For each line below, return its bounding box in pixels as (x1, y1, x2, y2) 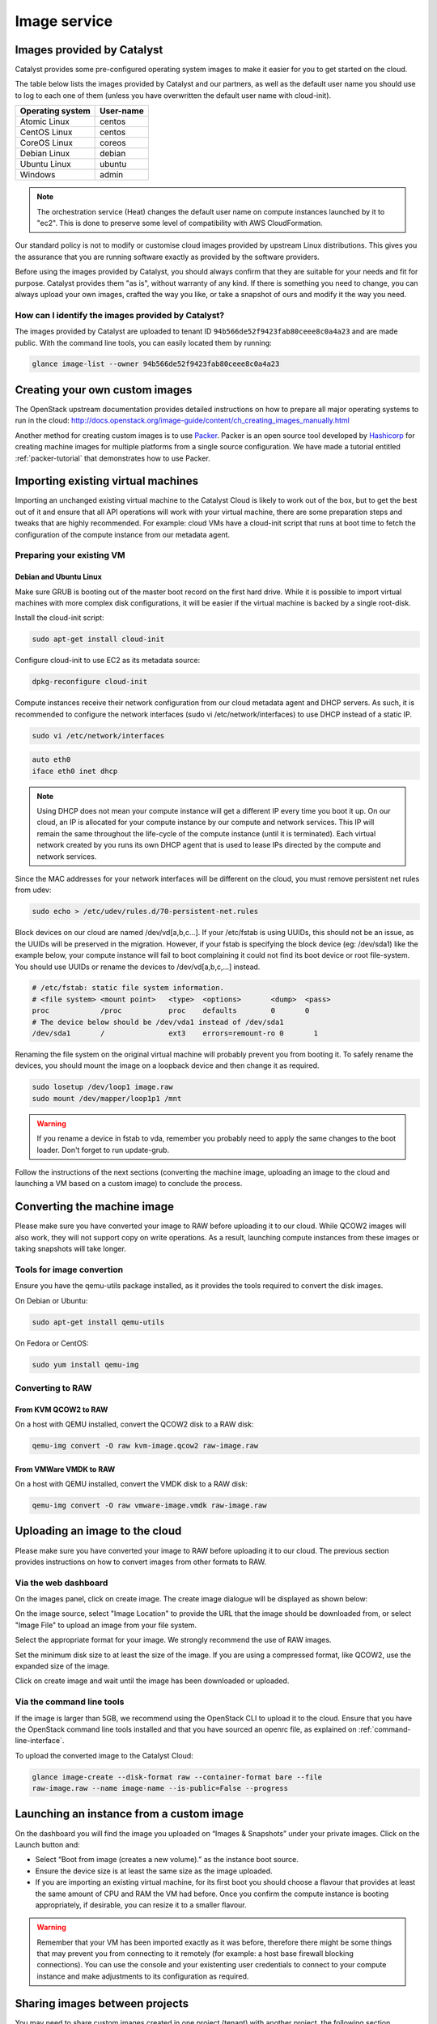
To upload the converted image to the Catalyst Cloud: (15, 1750, 193, 1760)
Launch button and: (15, 1839, 80, 1849)
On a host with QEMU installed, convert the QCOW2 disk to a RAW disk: (15, 1419, 254, 1429)
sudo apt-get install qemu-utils (32, 1317, 165, 1327)
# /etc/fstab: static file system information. (32, 984, 224, 993)
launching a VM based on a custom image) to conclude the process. (15, 1179, 243, 1188)
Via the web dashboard (15, 1577, 108, 1588)
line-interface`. (15, 1736, 65, 1745)
